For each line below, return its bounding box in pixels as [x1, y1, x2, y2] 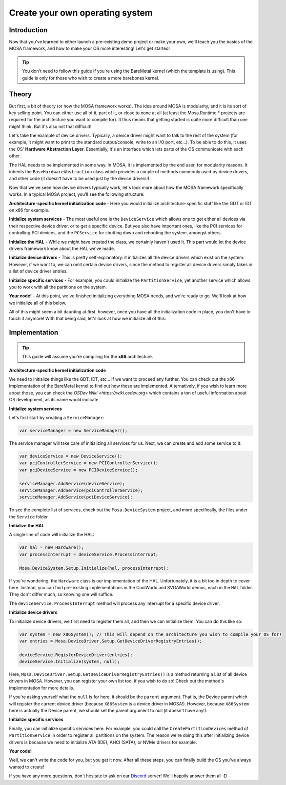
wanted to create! [9, 764, 45, 770]
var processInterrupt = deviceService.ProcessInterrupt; [19, 552, 159, 557]
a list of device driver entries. [9, 269, 68, 274]
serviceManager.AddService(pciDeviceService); [19, 495, 133, 500]
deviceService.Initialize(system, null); [19, 659, 120, 664]
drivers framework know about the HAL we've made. [9, 246, 115, 251]
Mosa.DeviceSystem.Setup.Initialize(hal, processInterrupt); [19, 565, 169, 571]
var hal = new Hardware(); [19, 545, 84, 550]
